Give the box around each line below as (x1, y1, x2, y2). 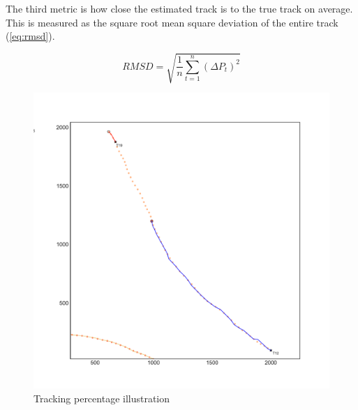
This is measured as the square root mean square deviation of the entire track (6, 15, 338, 29)
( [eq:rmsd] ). (6, 29, 55, 43)
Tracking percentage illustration (33, 390, 170, 405)
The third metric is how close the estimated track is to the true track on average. (6, 1, 353, 15)
